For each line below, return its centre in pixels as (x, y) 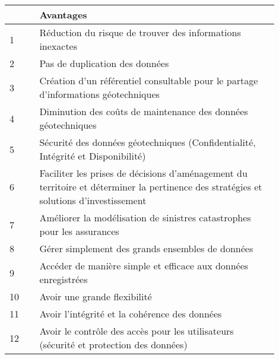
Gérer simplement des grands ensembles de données (146, 248)
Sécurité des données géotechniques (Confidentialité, (148, 142)
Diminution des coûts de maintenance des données (144, 111)
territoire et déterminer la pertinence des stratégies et (151, 187)
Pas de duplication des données (104, 63)
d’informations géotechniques (99, 94)
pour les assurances (79, 231)
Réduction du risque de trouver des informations (140, 32)
